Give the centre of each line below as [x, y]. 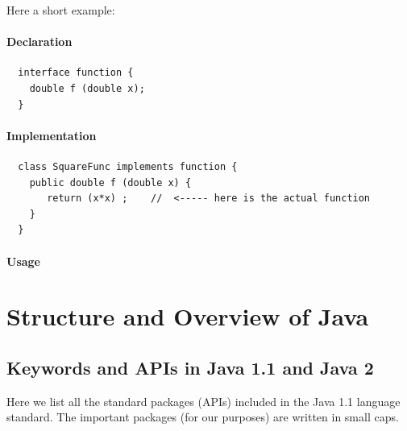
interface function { [76, 73]
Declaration [39, 41]
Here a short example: [61, 10]
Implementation [52, 135]
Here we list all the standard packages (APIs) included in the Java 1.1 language [203, 401]
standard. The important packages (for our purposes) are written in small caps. [203, 417]
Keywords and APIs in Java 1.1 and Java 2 [190, 367]
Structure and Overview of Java [188, 316]
